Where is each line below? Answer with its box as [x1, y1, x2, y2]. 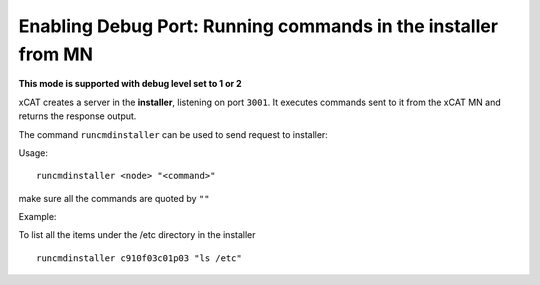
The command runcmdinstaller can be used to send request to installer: [18, 128, 329, 140]
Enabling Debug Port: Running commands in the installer [18, 15, 499, 37]
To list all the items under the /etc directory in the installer [18, 229, 256, 241]
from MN [18, 43, 94, 65]
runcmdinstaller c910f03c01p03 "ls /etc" [36, 252, 242, 264]
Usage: [18, 146, 49, 159]
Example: [18, 211, 57, 223]
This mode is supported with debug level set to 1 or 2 [18, 78, 242, 90]
